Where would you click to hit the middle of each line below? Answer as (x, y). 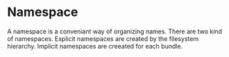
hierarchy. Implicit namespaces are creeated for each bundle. (95, 46)
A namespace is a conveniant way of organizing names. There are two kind (114, 31)
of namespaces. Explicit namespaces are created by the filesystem (103, 38)
